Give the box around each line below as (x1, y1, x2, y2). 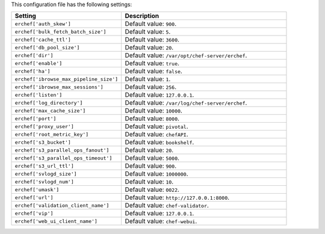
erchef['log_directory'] (14, 99, 83, 106)
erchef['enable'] (14, 60, 63, 66)
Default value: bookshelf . (125, 138, 194, 147)
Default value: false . (125, 67, 183, 75)
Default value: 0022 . (125, 185, 180, 194)
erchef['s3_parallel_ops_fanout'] (14, 147, 110, 153)
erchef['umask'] (14, 186, 60, 192)
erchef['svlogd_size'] (14, 170, 78, 177)
